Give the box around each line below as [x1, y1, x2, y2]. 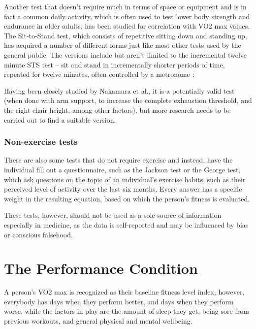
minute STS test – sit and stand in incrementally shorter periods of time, [4, 59, 225, 69]
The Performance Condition [4, 258, 198, 278]
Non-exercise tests [4, 135, 78, 148]
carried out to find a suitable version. [4, 114, 116, 125]
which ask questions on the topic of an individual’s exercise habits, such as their [4, 174, 246, 184]
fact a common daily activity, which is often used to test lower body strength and [4, 11, 250, 21]
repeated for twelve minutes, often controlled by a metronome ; [4, 69, 194, 79]
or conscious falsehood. [4, 229, 73, 239]
